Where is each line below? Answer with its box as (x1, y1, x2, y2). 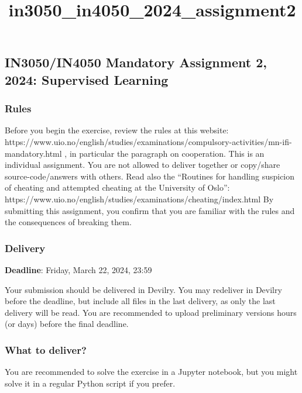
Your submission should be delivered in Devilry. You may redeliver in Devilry (5, 283, 282, 295)
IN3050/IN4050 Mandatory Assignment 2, (5, 53, 267, 71)
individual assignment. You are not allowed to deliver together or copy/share (5, 158, 280, 171)
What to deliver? (5, 342, 87, 357)
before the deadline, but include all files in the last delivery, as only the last (5, 295, 276, 307)
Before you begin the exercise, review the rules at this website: (5, 124, 229, 136)
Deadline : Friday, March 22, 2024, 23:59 (5, 263, 152, 275)
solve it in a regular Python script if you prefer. (5, 377, 176, 389)
